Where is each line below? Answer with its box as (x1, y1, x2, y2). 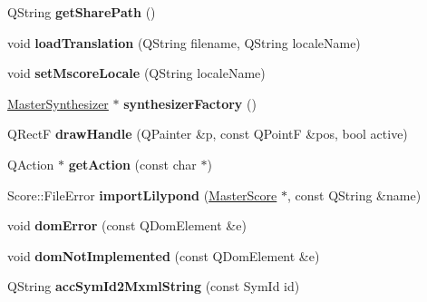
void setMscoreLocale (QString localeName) (7, 63, 266, 83)
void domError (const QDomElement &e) (7, 216, 247, 235)
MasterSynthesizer (7, 93, 109, 112)
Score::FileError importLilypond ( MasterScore (7, 185, 277, 204)
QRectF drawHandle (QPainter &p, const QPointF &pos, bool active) (7, 124, 408, 143)
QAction (7, 154, 54, 173)
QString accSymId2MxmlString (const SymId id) (7, 277, 300, 296)
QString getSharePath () (7, 3, 156, 21)
